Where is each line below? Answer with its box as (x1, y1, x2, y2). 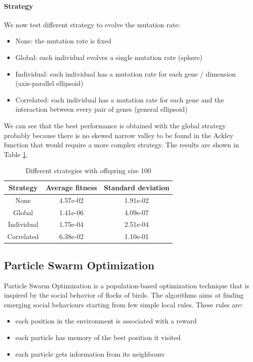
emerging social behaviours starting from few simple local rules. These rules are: (4, 299, 243, 309)
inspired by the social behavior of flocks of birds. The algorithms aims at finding (4, 290, 244, 300)
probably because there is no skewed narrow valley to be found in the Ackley (4, 130, 234, 140)
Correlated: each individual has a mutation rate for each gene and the (15, 94, 224, 104)
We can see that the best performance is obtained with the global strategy (4, 120, 226, 130)
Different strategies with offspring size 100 (25, 165, 151, 176)
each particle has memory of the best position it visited (15, 332, 181, 342)
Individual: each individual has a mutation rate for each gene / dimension (15, 68, 236, 79)
